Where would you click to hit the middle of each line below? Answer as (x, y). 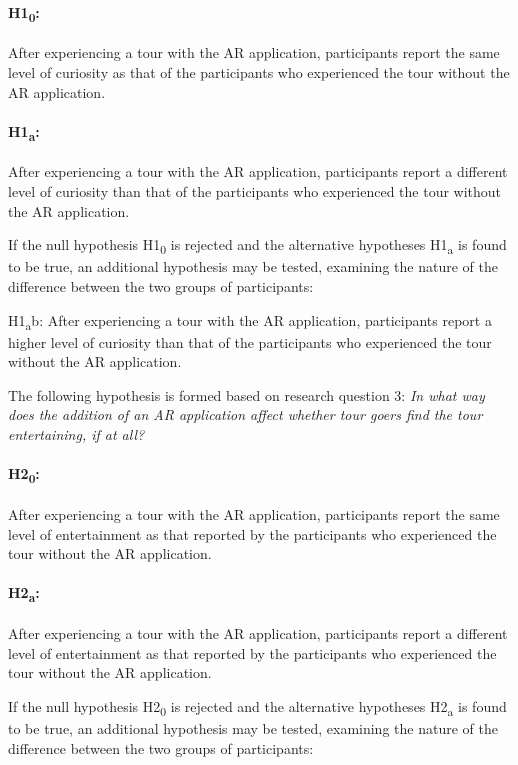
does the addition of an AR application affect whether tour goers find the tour (245, 414)
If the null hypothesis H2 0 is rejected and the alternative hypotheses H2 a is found (257, 707)
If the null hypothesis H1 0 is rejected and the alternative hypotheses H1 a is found (257, 246)
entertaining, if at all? (76, 434)
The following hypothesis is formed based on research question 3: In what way (246, 394)
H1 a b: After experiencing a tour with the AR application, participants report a (250, 321)
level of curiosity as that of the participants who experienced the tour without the (259, 71)
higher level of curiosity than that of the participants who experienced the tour (250, 341)
